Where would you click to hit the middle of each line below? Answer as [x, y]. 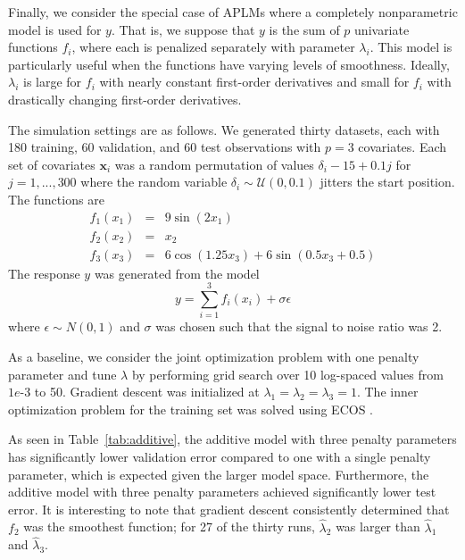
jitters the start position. [387, 182]
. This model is [411, 47]
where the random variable [154, 182]
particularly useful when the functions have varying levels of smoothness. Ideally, [229, 64]
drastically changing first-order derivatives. [125, 99]
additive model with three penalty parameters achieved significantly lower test [222, 492]
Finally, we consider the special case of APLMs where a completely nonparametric [233, 12]
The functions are [56, 199]
